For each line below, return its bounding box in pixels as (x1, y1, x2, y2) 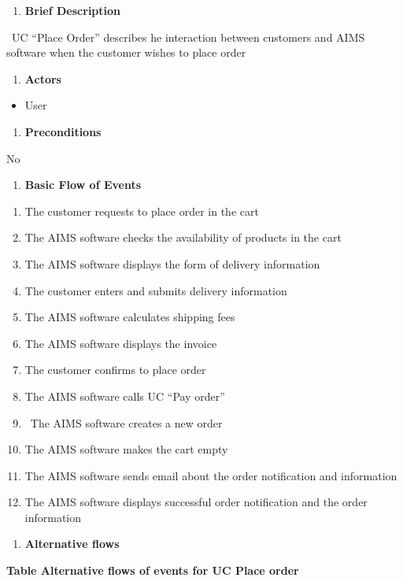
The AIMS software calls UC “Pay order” (24, 387, 225, 404)
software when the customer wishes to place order (6, 44, 246, 61)
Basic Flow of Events (24, 176, 142, 193)
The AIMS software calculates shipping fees (24, 309, 235, 325)
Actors (24, 70, 61, 87)
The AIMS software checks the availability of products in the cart (24, 229, 342, 246)
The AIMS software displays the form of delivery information (24, 255, 320, 272)
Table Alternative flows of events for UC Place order (6, 562, 299, 579)
